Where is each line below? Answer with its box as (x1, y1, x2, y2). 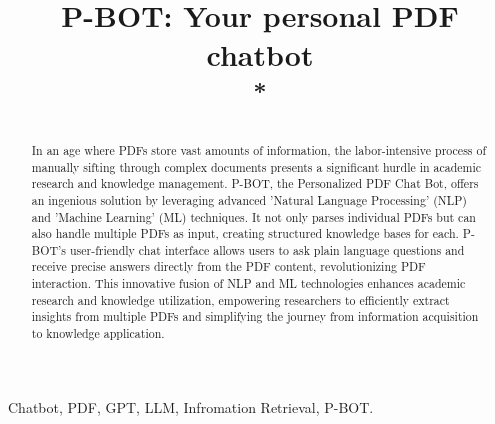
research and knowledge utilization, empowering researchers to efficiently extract (31, 291, 450, 308)
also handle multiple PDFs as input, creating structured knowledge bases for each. (31, 225, 459, 242)
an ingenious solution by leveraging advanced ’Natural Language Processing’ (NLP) (31, 191, 467, 208)
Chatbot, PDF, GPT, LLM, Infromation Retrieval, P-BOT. (8, 396, 374, 417)
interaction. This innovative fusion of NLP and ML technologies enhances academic (31, 275, 466, 292)
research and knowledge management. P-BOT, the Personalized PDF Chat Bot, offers (31, 175, 479, 192)
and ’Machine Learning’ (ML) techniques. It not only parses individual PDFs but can (31, 208, 476, 225)
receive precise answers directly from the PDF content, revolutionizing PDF (31, 258, 426, 275)
